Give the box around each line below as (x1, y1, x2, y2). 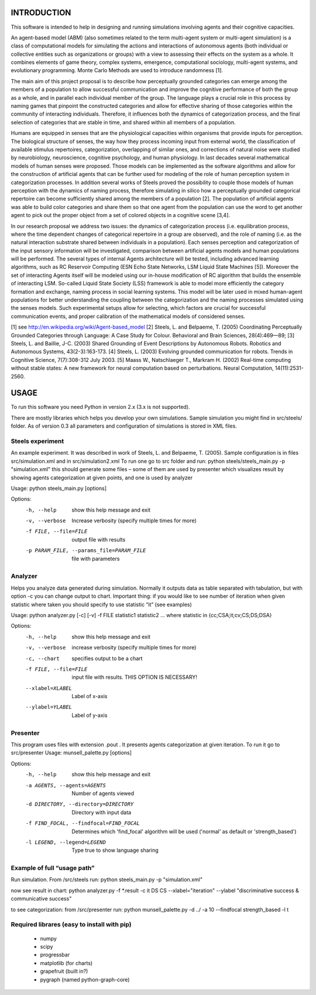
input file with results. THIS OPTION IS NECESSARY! (71, 674, 197, 681)
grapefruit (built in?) (40, 968, 88, 975)
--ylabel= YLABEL (25, 704, 73, 710)
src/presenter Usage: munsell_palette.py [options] (11, 749, 132, 756)
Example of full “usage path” (11, 864, 95, 872)
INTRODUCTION (11, 8, 71, 18)
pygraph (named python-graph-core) (40, 976, 130, 983)
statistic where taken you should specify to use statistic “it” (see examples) (11, 601, 193, 608)
